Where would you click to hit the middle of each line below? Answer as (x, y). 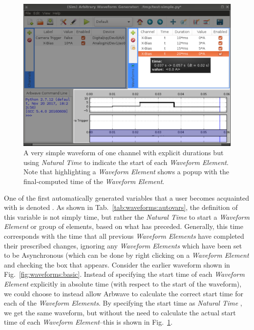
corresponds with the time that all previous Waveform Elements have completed (124, 236)
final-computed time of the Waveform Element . (94, 181)
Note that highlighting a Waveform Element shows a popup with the (126, 172)
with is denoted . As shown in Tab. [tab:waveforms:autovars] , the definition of (121, 207)
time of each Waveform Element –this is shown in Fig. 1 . (88, 322)
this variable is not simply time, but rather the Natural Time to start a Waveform (127, 217)
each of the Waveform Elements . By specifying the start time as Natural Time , (123, 303)
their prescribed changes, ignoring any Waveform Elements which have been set (123, 245)
